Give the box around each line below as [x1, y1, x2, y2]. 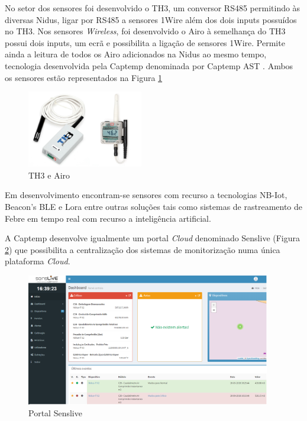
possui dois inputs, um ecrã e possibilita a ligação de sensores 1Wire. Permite [5, 36, 285, 48]
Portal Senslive [28, 406, 82, 419]
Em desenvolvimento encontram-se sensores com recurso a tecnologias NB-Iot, [5, 189, 287, 201]
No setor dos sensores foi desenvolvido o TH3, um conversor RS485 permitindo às [5, 2, 300, 14]
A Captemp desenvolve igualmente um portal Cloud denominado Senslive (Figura [5, 232, 300, 244]
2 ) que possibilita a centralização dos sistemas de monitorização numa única [5, 243, 280, 255]
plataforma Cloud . [5, 255, 70, 267]
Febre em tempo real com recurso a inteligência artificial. [5, 212, 211, 224]
